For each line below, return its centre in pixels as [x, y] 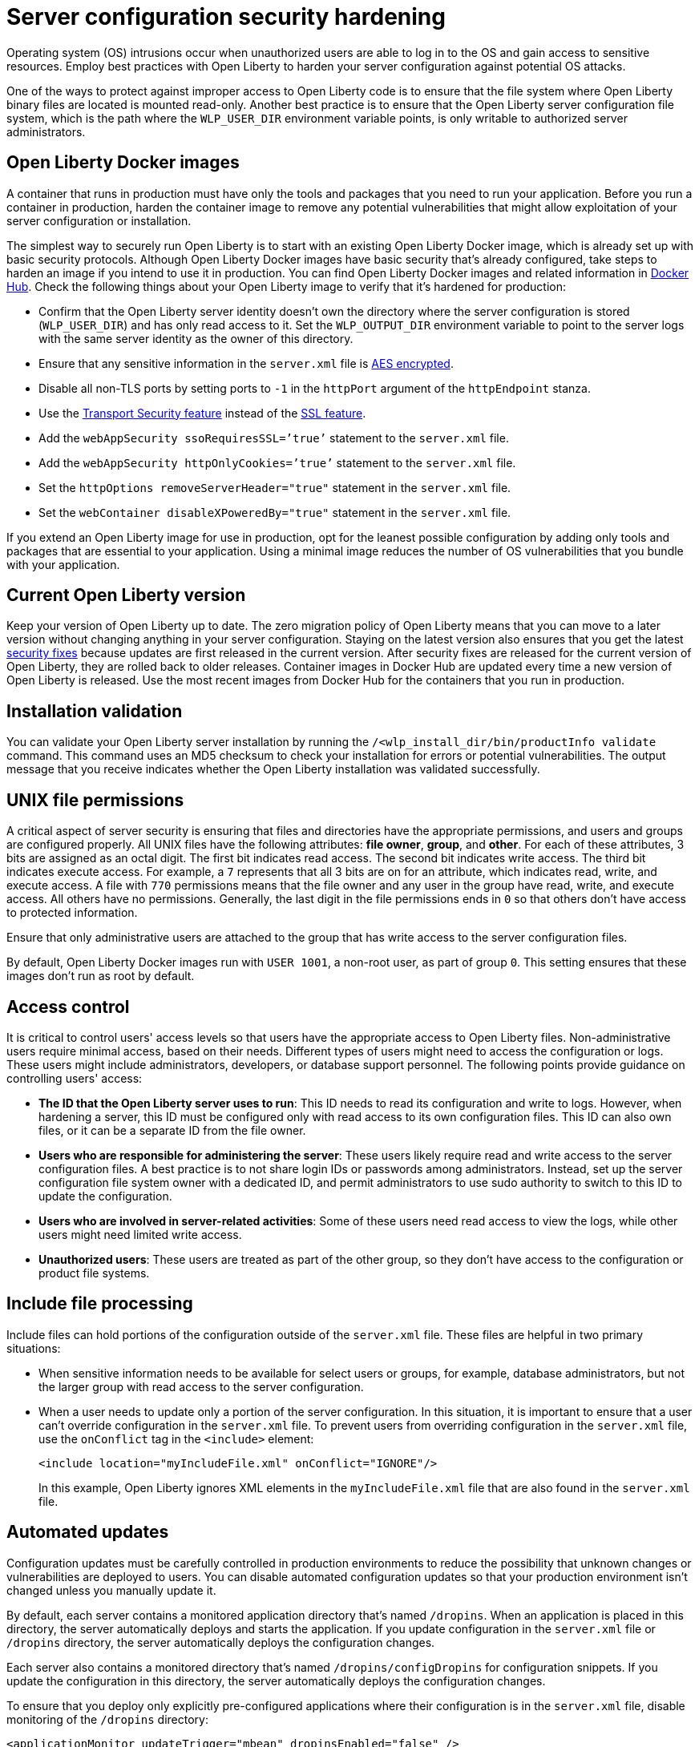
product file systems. [94, 1273]
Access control [68, 1007]
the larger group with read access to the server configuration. [201, 1386]
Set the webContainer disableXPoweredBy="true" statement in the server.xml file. [275, 512]
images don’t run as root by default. [101, 976]
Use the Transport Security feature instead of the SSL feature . [202, 413]
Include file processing [100, 1304]
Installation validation [95, 711]
